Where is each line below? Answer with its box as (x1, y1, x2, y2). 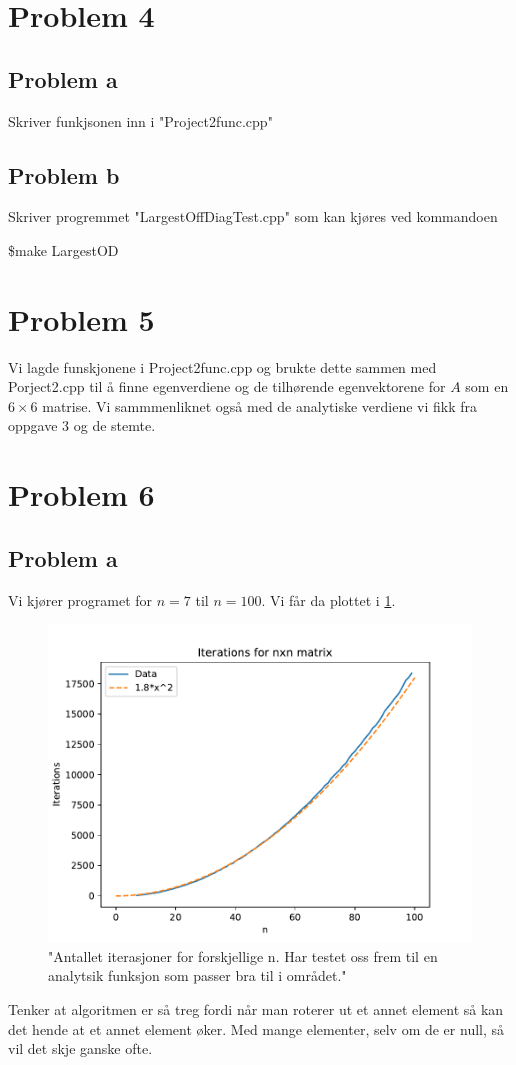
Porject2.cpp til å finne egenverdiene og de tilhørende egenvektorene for (8, 376, 446, 397)
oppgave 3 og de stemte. (8, 415, 156, 436)
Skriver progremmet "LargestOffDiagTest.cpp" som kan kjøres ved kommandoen (8, 206, 498, 227)
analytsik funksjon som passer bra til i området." (48, 965, 347, 986)
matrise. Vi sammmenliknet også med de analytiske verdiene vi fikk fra (42, 395, 478, 416)
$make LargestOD (8, 239, 119, 260)
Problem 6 (8, 474, 155, 515)
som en (465, 376, 509, 397)
